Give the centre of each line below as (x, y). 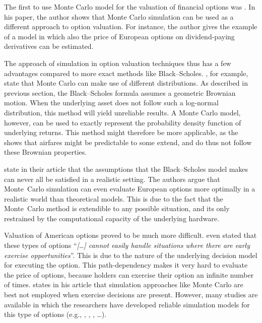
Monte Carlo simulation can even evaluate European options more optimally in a (130, 189)
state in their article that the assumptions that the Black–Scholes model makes (126, 169)
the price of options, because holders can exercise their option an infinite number (129, 274)
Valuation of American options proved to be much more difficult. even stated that (130, 235)
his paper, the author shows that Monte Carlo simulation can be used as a (119, 16)
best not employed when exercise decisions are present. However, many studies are (131, 295)
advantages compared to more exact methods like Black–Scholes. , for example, (126, 73)
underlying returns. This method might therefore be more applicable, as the (121, 132)
